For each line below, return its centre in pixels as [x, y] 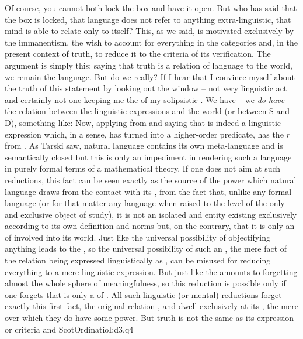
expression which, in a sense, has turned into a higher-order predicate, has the [144, 134]
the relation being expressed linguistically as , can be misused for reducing [138, 260]
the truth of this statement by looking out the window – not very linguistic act [146, 88]
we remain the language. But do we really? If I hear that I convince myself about [150, 76]
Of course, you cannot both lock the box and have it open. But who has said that [151, 8]
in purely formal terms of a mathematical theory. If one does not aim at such [143, 168]
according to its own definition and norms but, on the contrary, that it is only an [150, 226]
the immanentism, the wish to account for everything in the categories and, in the [151, 42]
